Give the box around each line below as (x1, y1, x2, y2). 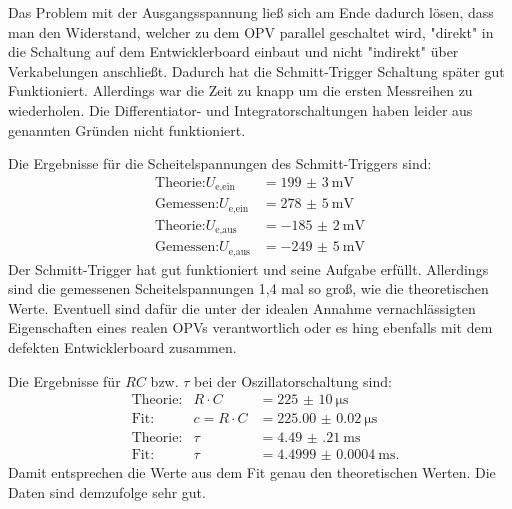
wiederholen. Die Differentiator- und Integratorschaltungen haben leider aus (8, 99, 473, 120)
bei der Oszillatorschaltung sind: (194, 370, 392, 391)
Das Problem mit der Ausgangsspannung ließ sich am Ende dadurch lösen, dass (8, 2, 494, 22)
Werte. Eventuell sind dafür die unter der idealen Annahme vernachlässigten (8, 297, 476, 318)
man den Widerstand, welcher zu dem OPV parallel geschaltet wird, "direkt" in (8, 21, 494, 42)
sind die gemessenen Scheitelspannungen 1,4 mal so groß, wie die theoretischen (8, 278, 489, 299)
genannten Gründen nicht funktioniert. (8, 119, 246, 140)
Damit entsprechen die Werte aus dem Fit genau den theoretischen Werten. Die (8, 462, 496, 483)
